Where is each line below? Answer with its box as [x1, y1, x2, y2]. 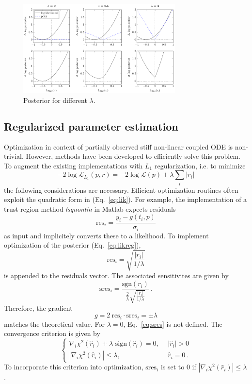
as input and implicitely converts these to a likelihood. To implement [4, 230, 209, 240]
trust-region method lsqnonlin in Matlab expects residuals [4, 203, 176, 214]
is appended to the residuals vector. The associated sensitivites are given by [4, 270, 229, 281]
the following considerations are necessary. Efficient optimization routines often [4, 184, 238, 195]
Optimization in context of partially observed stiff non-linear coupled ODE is [4, 141, 233, 151]
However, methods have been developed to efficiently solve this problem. [26, 151, 240, 161]
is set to [160, 362, 185, 372]
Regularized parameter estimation [4, 118, 178, 134]
